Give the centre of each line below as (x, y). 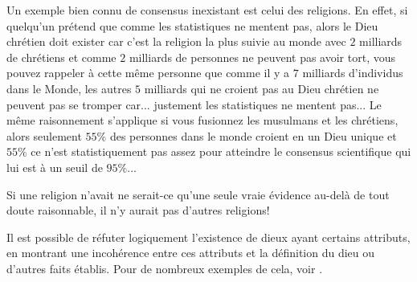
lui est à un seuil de (55, 167)
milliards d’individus (353, 73)
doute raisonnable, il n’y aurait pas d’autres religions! (138, 210)
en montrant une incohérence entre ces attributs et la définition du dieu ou (191, 253)
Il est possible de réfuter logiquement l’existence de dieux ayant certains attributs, (208, 237)
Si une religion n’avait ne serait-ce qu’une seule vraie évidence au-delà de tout (198, 194)
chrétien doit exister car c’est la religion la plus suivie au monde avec (176, 41)
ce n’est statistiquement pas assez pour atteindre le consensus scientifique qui (221, 151)
